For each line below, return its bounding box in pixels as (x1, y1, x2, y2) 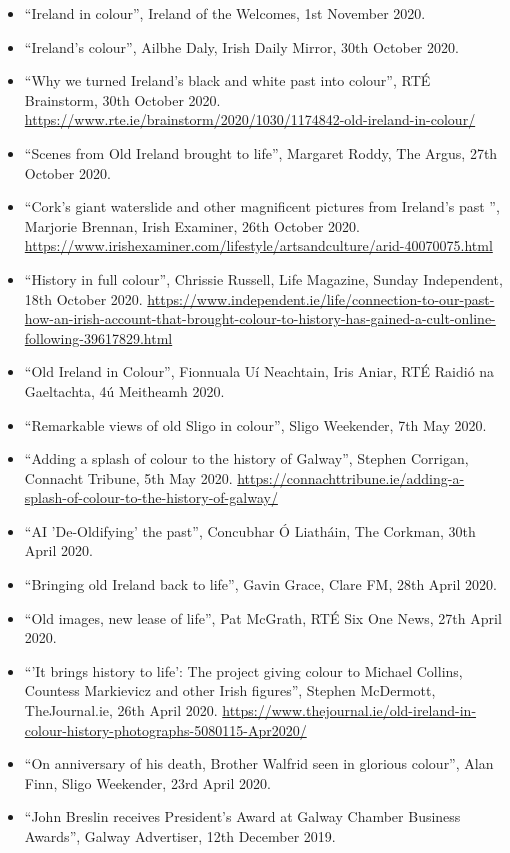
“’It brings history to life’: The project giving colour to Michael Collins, (24, 660, 463, 681)
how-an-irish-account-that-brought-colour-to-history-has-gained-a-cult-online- (24, 308, 496, 329)
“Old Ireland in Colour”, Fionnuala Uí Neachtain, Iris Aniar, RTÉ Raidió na (24, 361, 495, 382)
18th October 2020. (24, 288, 143, 309)
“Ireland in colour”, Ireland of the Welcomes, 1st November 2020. (24, 3, 426, 23)
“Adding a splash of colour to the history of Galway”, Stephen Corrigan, (24, 448, 469, 469)
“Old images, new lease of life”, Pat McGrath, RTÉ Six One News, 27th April (24, 607, 502, 628)
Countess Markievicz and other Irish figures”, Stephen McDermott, (24, 680, 436, 701)
